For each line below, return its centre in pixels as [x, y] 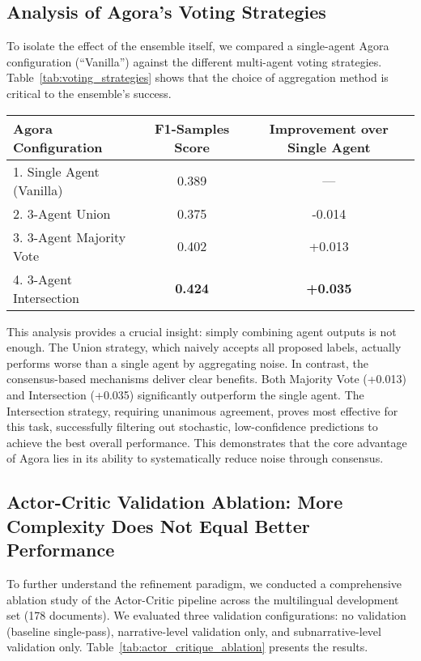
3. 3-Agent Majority [70, 237]
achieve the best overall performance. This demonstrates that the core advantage [207, 442]
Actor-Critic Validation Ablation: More [175, 502]
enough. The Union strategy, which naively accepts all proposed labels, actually [204, 347]
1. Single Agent [56, 171]
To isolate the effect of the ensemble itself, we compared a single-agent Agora [198, 46]
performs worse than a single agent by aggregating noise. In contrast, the [188, 362]
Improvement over [329, 128]
